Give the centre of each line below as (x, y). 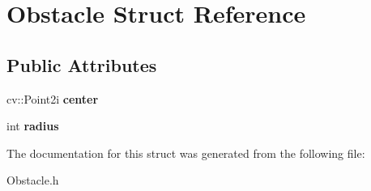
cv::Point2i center (53, 98)
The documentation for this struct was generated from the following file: (186, 153)
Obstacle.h (33, 180)
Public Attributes (82, 64)
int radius (33, 126)
